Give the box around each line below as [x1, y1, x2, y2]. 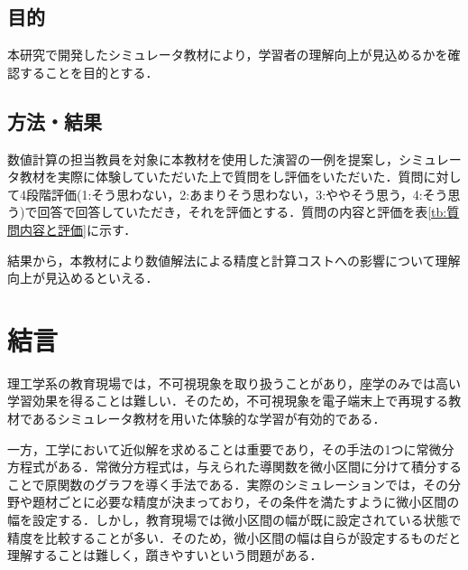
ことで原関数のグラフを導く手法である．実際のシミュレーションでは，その [7, 474, 448, 493]
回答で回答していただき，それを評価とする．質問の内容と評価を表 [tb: [37, 202, 447, 221]
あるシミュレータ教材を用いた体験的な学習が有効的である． [32, 409, 386, 428]
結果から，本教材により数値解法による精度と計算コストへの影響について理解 [7, 250, 461, 269]
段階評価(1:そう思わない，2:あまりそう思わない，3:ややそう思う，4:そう [25, 184, 448, 203]
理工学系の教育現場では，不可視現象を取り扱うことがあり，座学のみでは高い [7, 373, 462, 392]
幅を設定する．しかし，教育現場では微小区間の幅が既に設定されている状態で [7, 510, 462, 529]
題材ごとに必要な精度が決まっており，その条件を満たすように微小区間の [32, 492, 460, 511]
